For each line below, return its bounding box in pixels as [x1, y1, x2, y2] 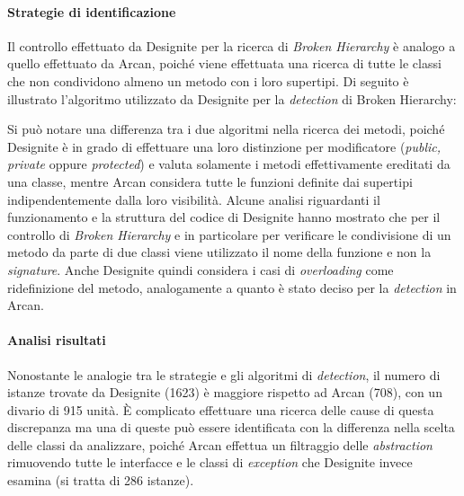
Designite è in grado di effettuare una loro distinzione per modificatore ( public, [7, 137, 442, 155]
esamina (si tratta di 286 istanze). [7, 471, 194, 490]
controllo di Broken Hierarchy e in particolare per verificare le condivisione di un [7, 225, 451, 244]
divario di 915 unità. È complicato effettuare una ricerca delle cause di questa [7, 400, 434, 419]
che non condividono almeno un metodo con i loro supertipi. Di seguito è [7, 71, 409, 90]
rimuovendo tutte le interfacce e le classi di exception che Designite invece [7, 453, 413, 472]
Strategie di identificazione [7, 2, 176, 21]
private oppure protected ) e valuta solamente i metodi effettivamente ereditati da [7, 155, 451, 173]
